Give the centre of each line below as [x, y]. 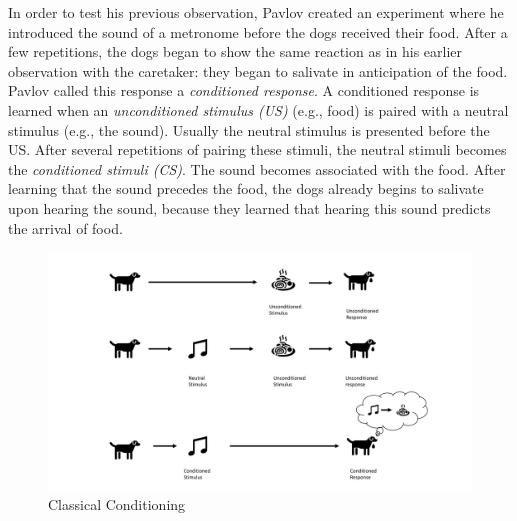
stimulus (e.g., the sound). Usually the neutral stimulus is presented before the [249, 129]
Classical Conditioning [117, 504]
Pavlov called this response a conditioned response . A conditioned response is [244, 90]
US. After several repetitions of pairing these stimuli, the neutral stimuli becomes [257, 149]
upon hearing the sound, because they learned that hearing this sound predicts [249, 207]
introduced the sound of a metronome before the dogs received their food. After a [258, 31]
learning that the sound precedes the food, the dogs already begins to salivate [246, 188]
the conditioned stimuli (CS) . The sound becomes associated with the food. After [257, 168]
